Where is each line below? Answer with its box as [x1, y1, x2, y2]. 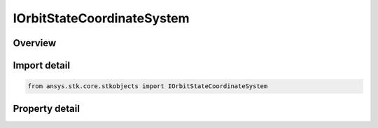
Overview [13, 37, 57, 49]
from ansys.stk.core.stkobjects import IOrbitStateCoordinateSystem [27, 83, 268, 90]
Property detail [13, 102, 80, 115]
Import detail [13, 59, 70, 71]
